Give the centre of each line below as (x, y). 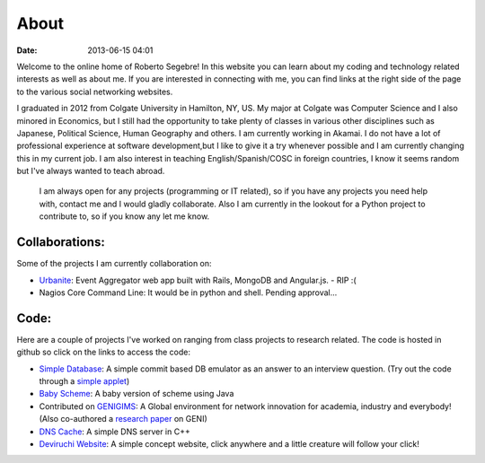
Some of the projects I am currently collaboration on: (114, 264)
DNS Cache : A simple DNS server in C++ (115, 432)
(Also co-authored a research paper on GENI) (123, 419)
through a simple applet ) (84, 381)
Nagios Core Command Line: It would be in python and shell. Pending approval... (188, 293)
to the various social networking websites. (95, 92)
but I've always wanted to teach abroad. (91, 171)
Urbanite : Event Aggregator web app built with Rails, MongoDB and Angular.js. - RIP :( (198, 280)
